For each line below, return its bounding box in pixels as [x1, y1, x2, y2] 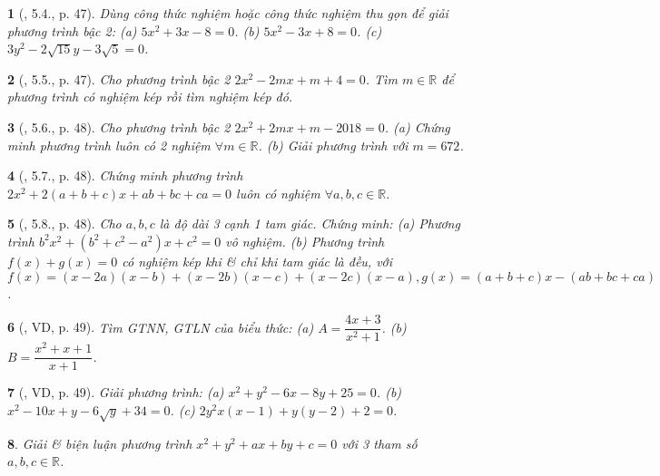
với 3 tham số [341, 433, 418, 452]
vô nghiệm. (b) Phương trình [225, 231, 385, 250]
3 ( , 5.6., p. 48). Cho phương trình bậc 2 [7, 117, 231, 136]
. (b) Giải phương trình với [258, 135, 409, 154]
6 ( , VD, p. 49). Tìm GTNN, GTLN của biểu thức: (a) [7, 317, 314, 336]
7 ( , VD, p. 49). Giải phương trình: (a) [7, 383, 224, 402]
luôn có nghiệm [236, 183, 320, 202]
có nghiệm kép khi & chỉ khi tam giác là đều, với [122, 251, 393, 270]
